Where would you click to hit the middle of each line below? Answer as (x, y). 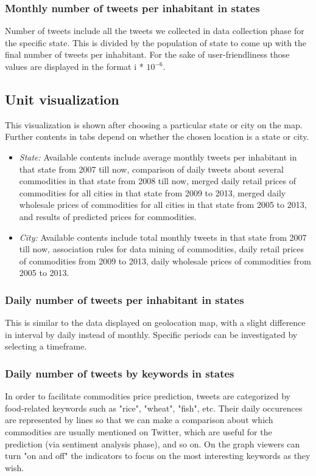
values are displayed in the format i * (74, 66)
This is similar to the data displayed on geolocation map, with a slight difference (155, 323)
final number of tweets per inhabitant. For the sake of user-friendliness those (147, 54)
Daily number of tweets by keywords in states (120, 373)
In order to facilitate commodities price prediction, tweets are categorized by (148, 396)
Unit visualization (62, 99)
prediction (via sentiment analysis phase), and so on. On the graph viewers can (153, 443)
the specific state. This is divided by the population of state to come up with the (156, 42)
